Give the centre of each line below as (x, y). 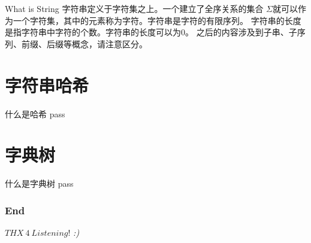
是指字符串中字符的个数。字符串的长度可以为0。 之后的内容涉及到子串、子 (151, 32)
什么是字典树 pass (39, 183)
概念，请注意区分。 (109, 43)
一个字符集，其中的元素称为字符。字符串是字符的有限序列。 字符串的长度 (157, 20)
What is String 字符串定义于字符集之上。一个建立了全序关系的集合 (134, 8)
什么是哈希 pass (35, 113)
